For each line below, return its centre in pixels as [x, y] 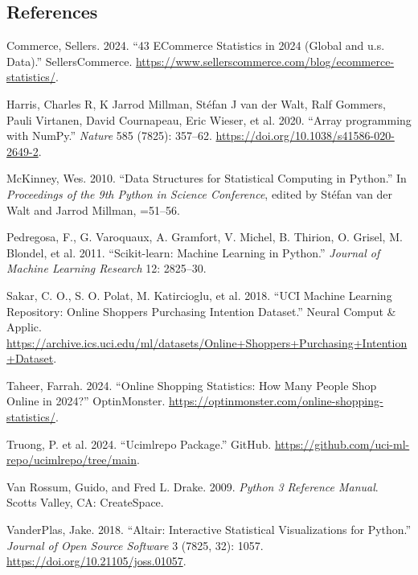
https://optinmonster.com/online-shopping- [276, 401]
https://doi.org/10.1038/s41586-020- [305, 136]
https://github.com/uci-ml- [342, 444]
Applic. [24, 327]
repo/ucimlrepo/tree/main [72, 460]
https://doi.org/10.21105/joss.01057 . [96, 561]
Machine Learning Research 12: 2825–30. [107, 268]
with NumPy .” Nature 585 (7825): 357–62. [109, 136]
